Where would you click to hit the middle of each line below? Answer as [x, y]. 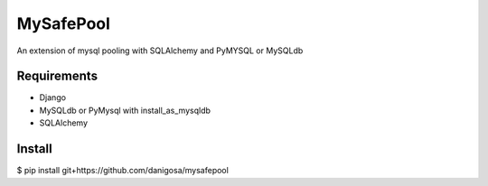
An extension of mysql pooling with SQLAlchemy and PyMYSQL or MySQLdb [160, 51]
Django [53, 98]
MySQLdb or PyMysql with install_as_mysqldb [125, 110]
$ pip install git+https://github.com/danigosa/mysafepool [123, 171]
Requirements [57, 76]
